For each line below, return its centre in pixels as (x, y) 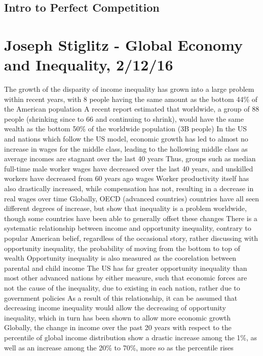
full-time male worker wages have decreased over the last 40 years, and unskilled (129, 168)
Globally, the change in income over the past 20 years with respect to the (118, 327)
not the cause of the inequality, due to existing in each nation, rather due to (122, 287)
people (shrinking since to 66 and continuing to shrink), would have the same (124, 118)
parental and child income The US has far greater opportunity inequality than (126, 268)
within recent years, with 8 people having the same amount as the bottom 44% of (131, 99)
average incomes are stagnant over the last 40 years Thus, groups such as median (130, 158)
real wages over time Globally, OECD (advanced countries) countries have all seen (131, 198)
